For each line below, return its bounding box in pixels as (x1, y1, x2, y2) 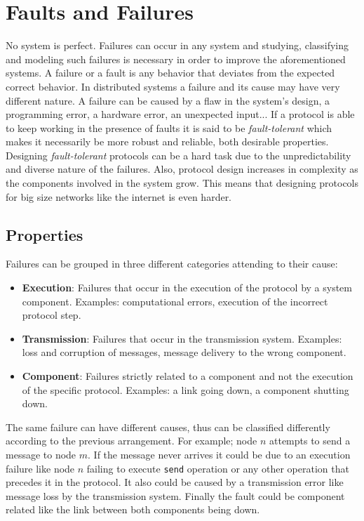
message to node (6, 447, 76, 461)
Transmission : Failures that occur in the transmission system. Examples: (22, 331, 342, 345)
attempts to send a (269, 433, 351, 448)
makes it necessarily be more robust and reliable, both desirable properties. (6, 134, 329, 149)
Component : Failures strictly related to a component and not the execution (22, 369, 353, 383)
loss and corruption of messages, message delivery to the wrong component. (22, 345, 346, 360)
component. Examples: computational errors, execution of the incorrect (22, 294, 328, 308)
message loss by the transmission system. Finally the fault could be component (6, 488, 345, 503)
